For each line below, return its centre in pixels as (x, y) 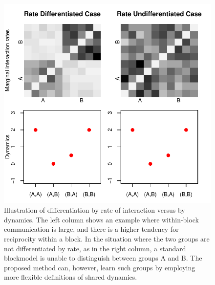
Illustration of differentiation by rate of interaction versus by (95, 210)
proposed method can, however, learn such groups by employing (100, 267)
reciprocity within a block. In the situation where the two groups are (107, 239)
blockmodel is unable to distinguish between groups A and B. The (103, 258)
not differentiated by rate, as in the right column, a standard (95, 248)
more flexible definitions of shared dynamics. (71, 277)
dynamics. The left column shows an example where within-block (101, 219)
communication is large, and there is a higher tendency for (91, 229)
